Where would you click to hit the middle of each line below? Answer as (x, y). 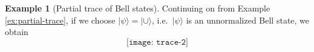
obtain (17, 32)
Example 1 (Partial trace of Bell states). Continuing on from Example (138, 8)
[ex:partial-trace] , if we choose (60, 20)
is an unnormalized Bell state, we (248, 20)
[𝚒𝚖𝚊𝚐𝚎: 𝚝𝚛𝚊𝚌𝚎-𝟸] (157, 42)
